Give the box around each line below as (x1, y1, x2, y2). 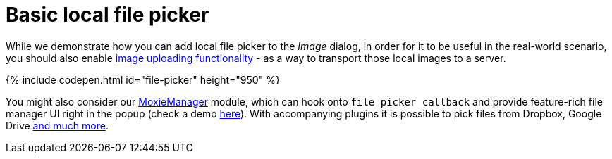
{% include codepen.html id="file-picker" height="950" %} (6, 73, 280, 86)
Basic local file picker (6, 3, 209, 27)
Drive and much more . (6, 119, 109, 132)
